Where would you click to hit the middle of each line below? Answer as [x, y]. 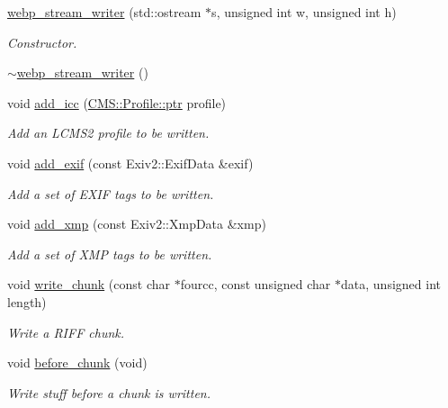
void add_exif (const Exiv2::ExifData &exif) [130, 163]
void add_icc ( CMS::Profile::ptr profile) [117, 102]
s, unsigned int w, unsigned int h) [304, 12]
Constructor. [42, 42]
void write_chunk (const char [89, 284]
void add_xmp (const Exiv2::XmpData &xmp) [137, 224]
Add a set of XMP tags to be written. [110, 254]
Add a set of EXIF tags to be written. [111, 193]
